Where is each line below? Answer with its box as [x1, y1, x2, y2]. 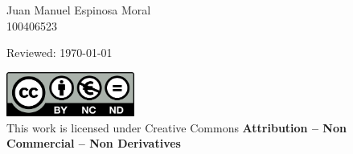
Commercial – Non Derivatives [6, 135, 181, 152]
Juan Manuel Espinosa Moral [6, 2, 151, 18]
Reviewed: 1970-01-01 [6, 44, 113, 61]
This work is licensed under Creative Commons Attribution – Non [6, 119, 347, 136]
